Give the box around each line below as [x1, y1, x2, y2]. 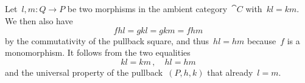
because [247, 34, 276, 47]
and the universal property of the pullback [5, 65, 163, 78]
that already [207, 65, 253, 78]
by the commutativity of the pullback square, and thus [5, 34, 209, 47]
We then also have [5, 14, 73, 27]
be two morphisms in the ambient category [67, 2, 228, 15]
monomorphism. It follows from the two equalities [5, 46, 191, 59]
